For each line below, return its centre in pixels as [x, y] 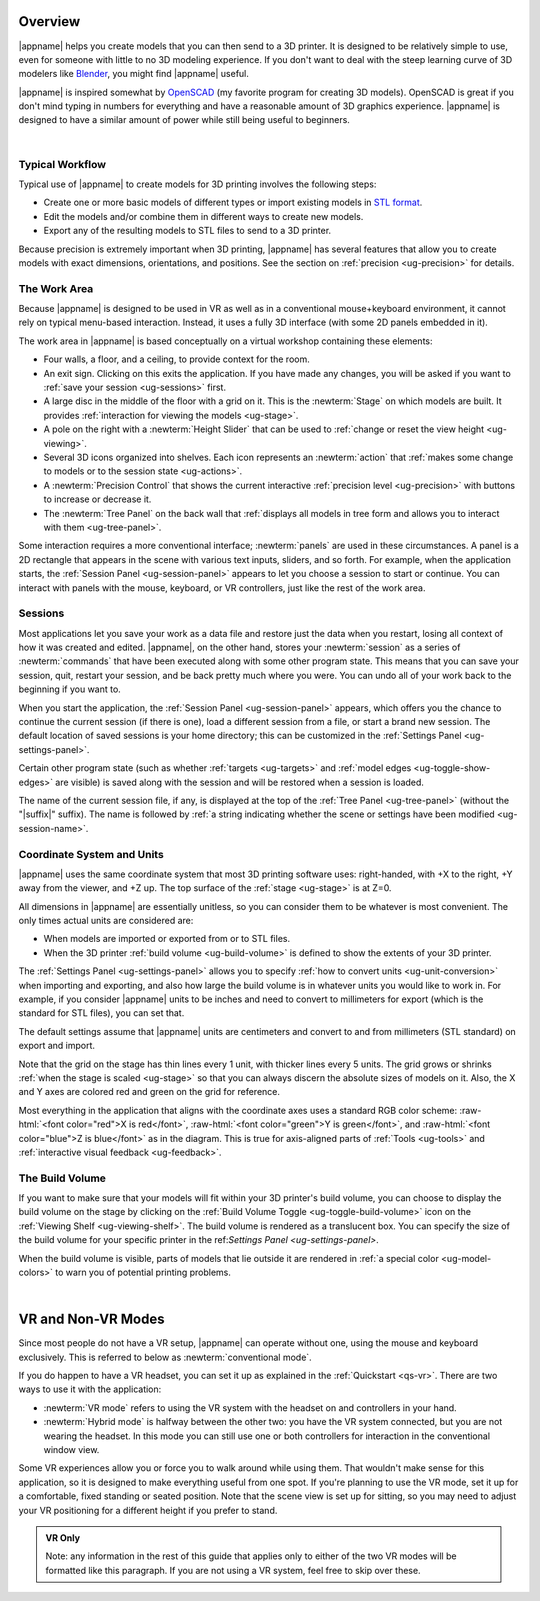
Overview [49, 21]
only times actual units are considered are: [106, 921]
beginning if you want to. [70, 689]
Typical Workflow [62, 164]
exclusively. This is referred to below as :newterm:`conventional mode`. [165, 1357]
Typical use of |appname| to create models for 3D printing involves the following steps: [197, 184]
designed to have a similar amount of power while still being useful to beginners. [184, 120]
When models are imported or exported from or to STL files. [166, 939]
